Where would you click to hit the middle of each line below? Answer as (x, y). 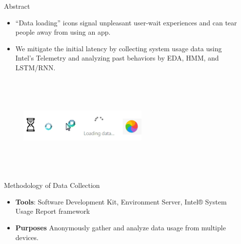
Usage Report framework (53, 211)
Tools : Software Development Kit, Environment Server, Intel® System (121, 201)
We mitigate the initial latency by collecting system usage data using (119, 48)
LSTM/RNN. (35, 67)
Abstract (17, 6)
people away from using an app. (63, 32)
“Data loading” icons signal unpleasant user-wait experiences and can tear (126, 22)
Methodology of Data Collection (52, 185)
